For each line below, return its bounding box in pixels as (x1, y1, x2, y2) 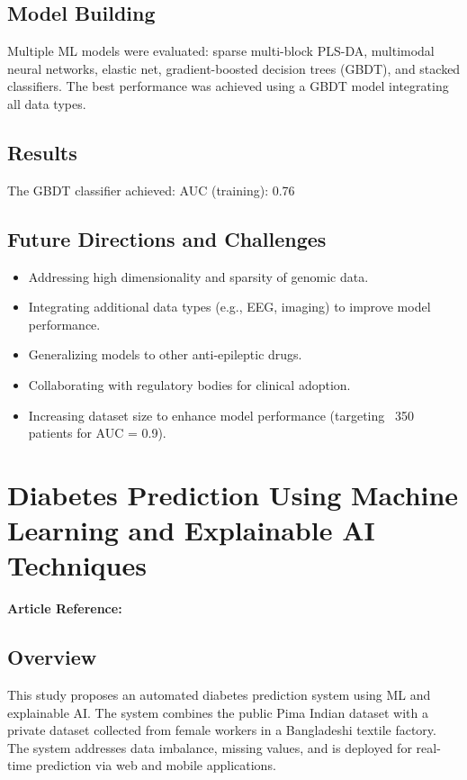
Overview (7, 643, 97, 671)
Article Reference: (7, 599, 122, 618)
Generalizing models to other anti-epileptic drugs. (28, 345, 302, 364)
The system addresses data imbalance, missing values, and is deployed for (7, 738, 412, 757)
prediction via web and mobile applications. (35, 756, 276, 775)
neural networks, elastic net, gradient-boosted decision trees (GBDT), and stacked (7, 59, 461, 77)
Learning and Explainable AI (7, 512, 375, 549)
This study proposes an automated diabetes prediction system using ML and (7, 685, 431, 704)
